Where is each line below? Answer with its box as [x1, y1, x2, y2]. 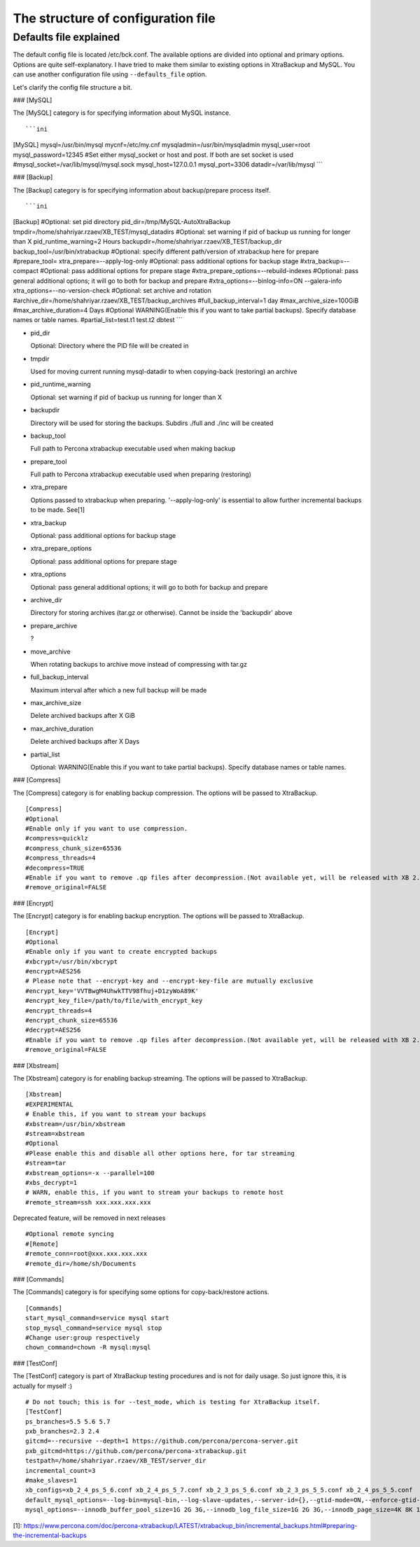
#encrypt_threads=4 [25, 1006, 92, 1015]
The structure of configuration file [13, 11, 216, 26]
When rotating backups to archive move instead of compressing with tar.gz [30, 660, 248, 668]
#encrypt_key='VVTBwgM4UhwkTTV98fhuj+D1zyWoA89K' [25, 987, 199, 994]
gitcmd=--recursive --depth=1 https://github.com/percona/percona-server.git [25, 1437, 299, 1445]
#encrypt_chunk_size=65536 [25, 1016, 118, 1025]
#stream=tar [25, 1159, 66, 1167]
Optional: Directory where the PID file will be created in [30, 342, 189, 350]
